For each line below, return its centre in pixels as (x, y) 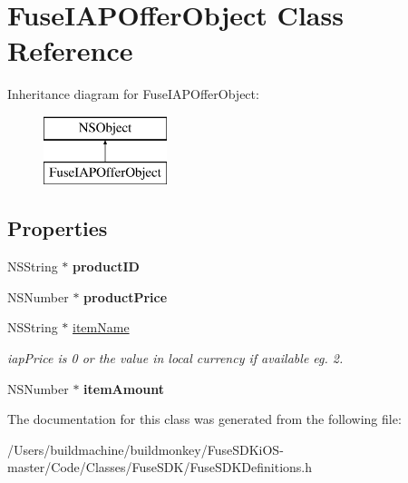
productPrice (126, 296)
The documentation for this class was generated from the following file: (204, 419)
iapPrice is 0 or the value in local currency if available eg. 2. (175, 358)
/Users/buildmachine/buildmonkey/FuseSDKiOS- (146, 449)
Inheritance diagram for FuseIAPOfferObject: (133, 94)
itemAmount (124, 388)
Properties (58, 228)
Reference (70, 50)
